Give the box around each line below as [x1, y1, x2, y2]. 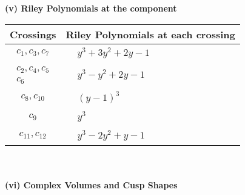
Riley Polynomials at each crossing [65, 27, 235, 41]
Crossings [10, 27, 56, 41]
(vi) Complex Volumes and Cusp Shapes [5, 179, 178, 191]
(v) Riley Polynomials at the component [5, 2, 177, 14]
